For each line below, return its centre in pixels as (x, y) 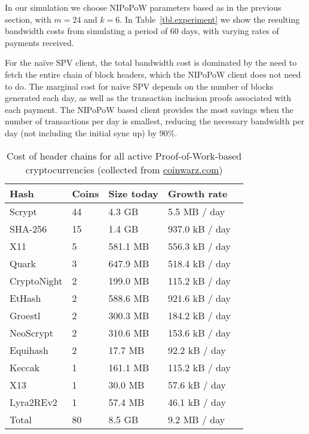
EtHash (25, 298)
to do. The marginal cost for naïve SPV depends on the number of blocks (139, 86)
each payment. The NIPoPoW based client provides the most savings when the (149, 109)
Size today (133, 193)
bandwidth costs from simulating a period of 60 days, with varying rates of (142, 31)
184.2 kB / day (199, 315)
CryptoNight (36, 280)
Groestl (25, 315)
